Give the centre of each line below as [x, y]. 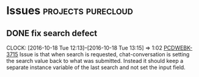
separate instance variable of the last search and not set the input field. [96, 67]
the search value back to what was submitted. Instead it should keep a [95, 61]
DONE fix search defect [52, 33]
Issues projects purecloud [70, 11]
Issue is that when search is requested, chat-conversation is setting [104, 54]
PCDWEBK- [178, 48]
